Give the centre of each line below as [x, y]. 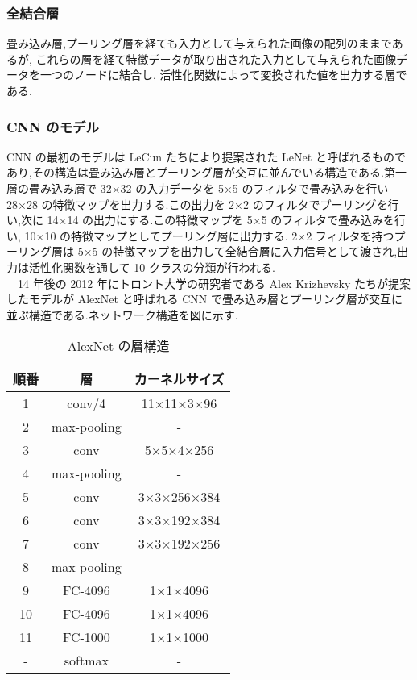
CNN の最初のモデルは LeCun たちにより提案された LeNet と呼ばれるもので [206, 156]
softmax [86, 661]
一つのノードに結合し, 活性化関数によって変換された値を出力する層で [223, 75]
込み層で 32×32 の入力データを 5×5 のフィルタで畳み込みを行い [220, 188]
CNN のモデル [53, 126]
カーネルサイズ [179, 379]
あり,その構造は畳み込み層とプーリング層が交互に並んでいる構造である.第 [201, 172]
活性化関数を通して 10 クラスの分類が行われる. [152, 267]
